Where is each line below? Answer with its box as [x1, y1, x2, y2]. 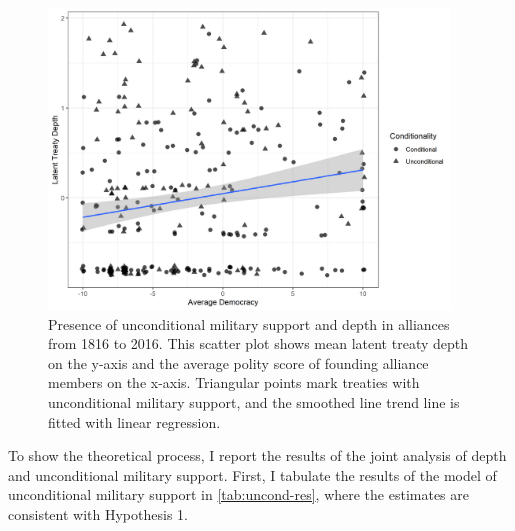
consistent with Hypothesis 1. [8, 504, 188, 525]
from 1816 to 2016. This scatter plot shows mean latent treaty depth [48, 333, 468, 354]
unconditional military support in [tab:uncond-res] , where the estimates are [8, 484, 470, 505]
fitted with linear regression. [48, 411, 221, 432]
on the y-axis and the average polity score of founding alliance [48, 352, 429, 373]
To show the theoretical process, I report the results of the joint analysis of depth [8, 445, 507, 466]
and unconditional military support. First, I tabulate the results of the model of [8, 464, 497, 485]
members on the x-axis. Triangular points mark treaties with [48, 372, 420, 393]
